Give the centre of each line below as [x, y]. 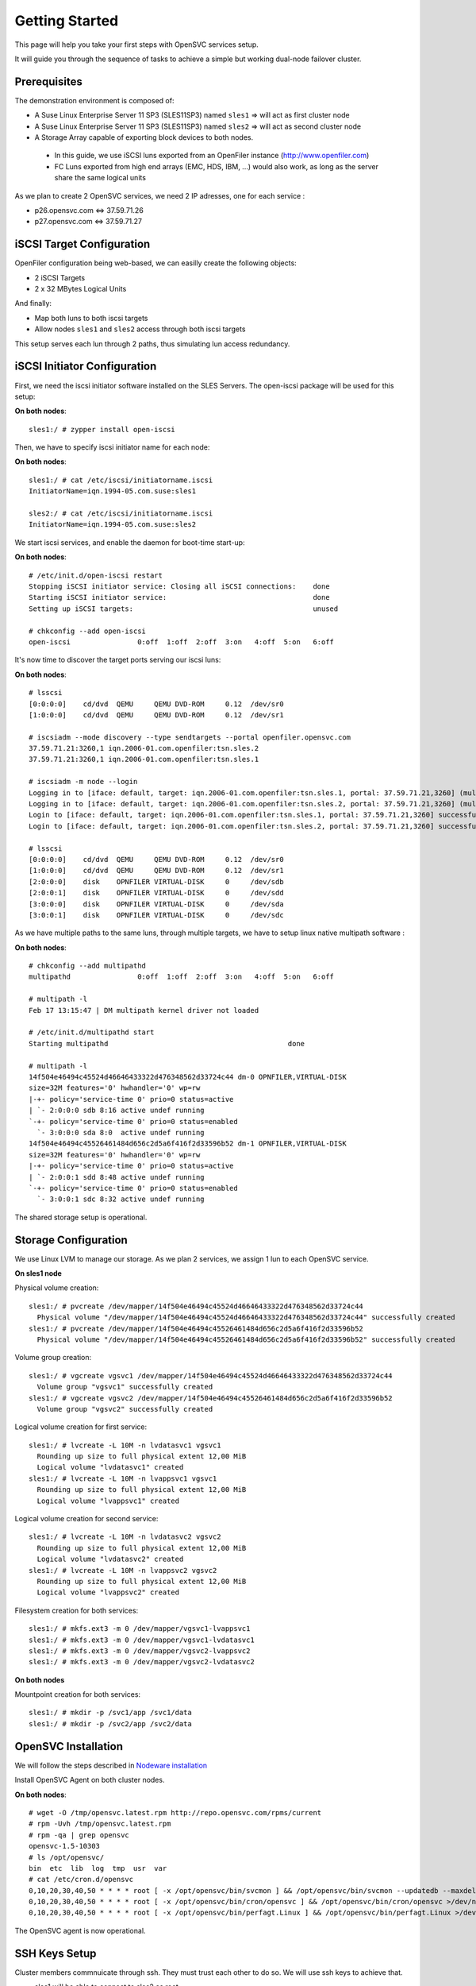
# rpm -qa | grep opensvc [79, 1835]
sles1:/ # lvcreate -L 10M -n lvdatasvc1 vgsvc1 [125, 1445]
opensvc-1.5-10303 [65, 1846]
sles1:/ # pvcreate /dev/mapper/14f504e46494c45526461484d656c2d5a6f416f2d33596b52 [196, 1328]
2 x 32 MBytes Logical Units [81, 289]
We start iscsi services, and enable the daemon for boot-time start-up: [130, 542]
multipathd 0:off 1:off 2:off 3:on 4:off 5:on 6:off [182, 977]
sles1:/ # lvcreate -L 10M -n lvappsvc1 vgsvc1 [123, 1478]
